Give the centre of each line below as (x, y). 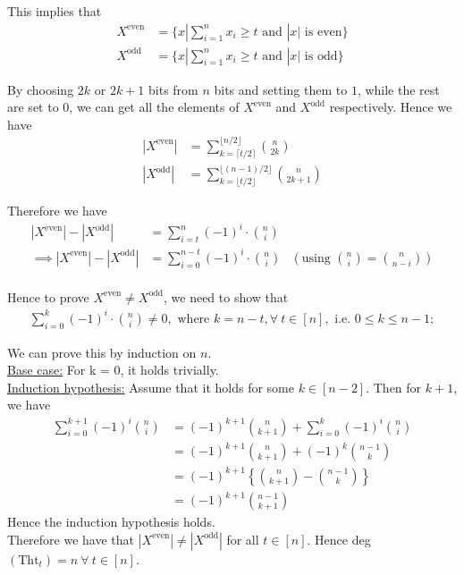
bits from (173, 89)
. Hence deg (339, 539)
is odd (321, 56)
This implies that (55, 11)
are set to (33, 107)
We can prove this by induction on (102, 352)
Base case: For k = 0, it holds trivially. (113, 370)
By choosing (41, 89)
